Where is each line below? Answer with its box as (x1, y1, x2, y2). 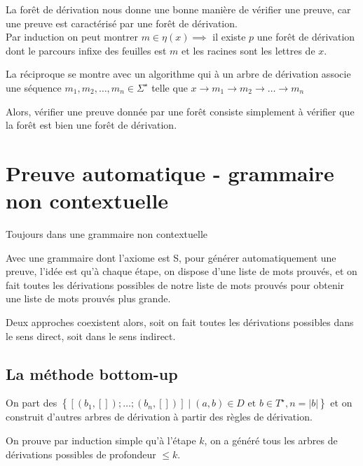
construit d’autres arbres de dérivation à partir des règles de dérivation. (6, 409, 313, 424)
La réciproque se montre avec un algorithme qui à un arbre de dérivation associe (6, 66, 351, 81)
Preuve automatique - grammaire (6, 158, 334, 187)
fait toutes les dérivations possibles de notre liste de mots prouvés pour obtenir (6, 277, 345, 292)
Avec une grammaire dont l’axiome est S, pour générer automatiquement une (6, 250, 336, 264)
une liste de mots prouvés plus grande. (6, 291, 171, 306)
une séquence (6, 80, 62, 94)
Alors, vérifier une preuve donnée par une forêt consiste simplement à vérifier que (6, 104, 355, 118)
